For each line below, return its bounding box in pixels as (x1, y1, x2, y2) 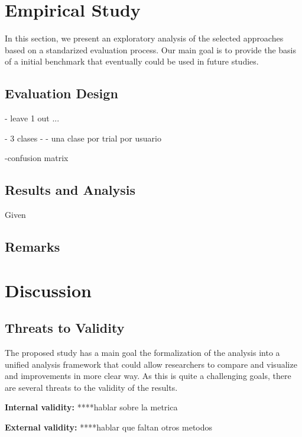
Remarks (5, 237, 60, 256)
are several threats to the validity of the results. (5, 381, 178, 393)
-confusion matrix (5, 152, 69, 164)
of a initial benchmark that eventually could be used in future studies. (5, 55, 259, 68)
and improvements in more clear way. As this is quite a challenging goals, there (5, 369, 291, 382)
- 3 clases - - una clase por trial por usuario (5, 131, 161, 144)
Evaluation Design (5, 84, 118, 102)
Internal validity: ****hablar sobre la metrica (5, 401, 178, 413)
